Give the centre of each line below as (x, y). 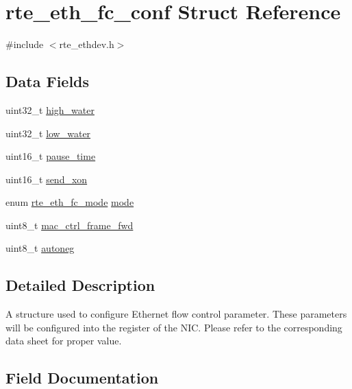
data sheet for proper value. (64, 341)
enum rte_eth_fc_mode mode (70, 202)
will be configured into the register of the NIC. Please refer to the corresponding (174, 327)
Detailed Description (80, 285)
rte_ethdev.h (87, 44)
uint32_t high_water (50, 109)
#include (25, 44)
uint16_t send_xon (47, 179)
